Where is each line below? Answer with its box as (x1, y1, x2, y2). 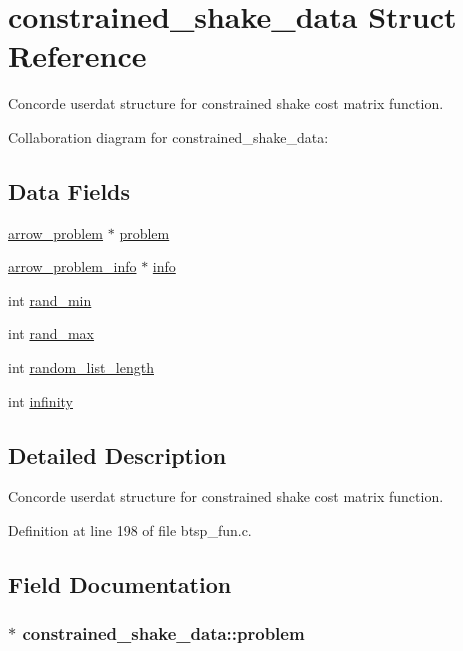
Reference (8, 35, 147, 76)
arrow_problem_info (8, 256, 137, 277)
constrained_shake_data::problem (22, 621, 305, 646)
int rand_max (8, 323, 95, 344)
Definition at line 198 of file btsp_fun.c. (8, 520, 252, 541)
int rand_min (8, 289, 92, 310)
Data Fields (8, 175, 131, 206)
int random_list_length (8, 357, 154, 378)
